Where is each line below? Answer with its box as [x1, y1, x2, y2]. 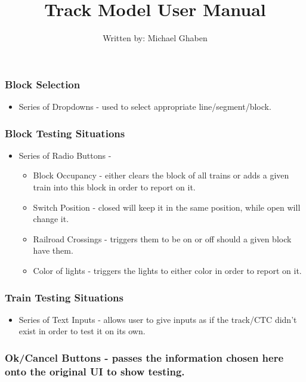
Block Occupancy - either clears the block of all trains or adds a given [33, 169, 289, 181]
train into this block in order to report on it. [33, 181, 196, 193]
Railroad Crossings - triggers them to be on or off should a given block [33, 232, 292, 245]
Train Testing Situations [5, 289, 123, 304]
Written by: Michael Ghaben [103, 32, 208, 44]
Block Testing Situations [5, 125, 125, 140]
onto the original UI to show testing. [5, 363, 185, 378]
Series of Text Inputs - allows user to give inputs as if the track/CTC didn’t [18, 313, 297, 325]
